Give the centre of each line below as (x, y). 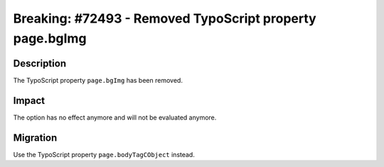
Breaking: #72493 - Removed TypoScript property (165, 18)
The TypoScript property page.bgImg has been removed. (98, 80)
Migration (35, 138)
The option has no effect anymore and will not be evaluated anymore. (115, 117)
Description (40, 63)
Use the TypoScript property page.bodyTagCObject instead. (104, 154)
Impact (29, 100)
